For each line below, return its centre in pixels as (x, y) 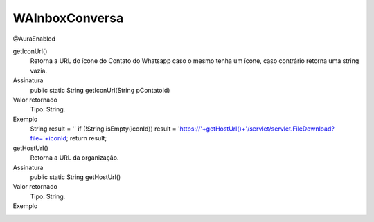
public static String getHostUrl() (75, 177)
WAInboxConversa (68, 18)
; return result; (87, 138)
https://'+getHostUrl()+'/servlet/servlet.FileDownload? (257, 129)
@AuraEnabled (34, 39)
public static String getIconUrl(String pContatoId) (100, 90)
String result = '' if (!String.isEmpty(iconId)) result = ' (105, 129)
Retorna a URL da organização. (74, 158)
